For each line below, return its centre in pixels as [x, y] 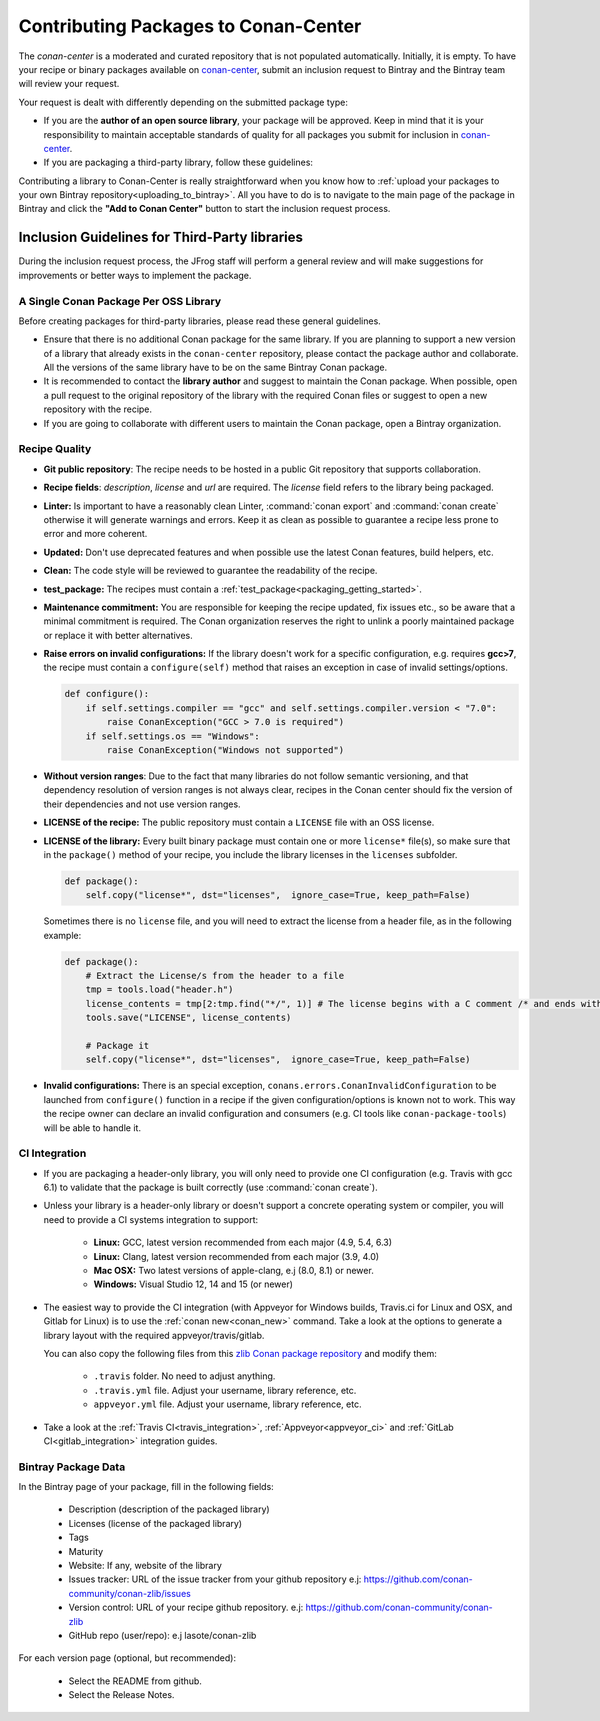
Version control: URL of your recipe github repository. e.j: [186, 1607]
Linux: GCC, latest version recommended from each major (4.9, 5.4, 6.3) [243, 1242]
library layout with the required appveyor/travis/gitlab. [154, 1335]
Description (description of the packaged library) [169, 1509]
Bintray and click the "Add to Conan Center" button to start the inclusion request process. [204, 209]
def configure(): [107, 694]
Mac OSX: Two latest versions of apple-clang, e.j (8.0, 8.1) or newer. [233, 1271]
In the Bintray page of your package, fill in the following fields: [146, 1487]
